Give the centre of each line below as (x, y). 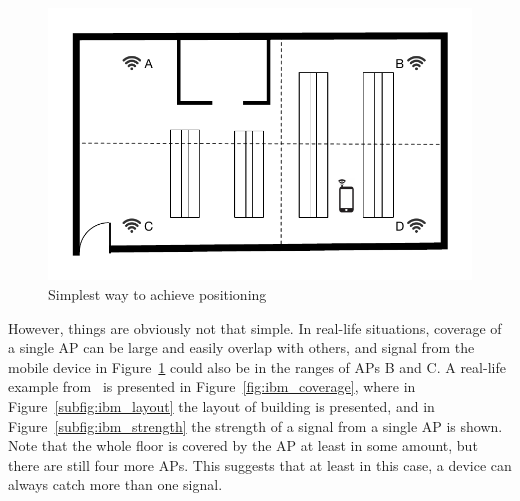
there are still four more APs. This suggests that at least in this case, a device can (260, 464)
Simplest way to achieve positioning (157, 293)
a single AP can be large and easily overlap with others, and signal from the (241, 347)
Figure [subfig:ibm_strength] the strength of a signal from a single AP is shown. (255, 425)
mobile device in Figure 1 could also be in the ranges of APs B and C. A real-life (257, 366)
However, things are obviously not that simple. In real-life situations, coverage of (255, 327)
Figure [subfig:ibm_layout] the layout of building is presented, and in (221, 405)
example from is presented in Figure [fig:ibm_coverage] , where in (212, 386)
